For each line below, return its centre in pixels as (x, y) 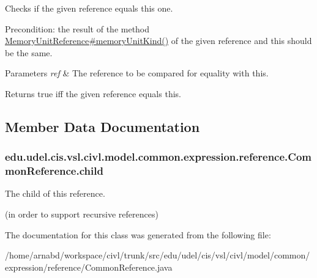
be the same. (29, 52)
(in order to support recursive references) (82, 214)
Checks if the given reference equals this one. (89, 8)
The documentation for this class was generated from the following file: (138, 234)
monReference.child (54, 171)
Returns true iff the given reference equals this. (93, 93)
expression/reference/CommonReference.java (89, 267)
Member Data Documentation (103, 126)
